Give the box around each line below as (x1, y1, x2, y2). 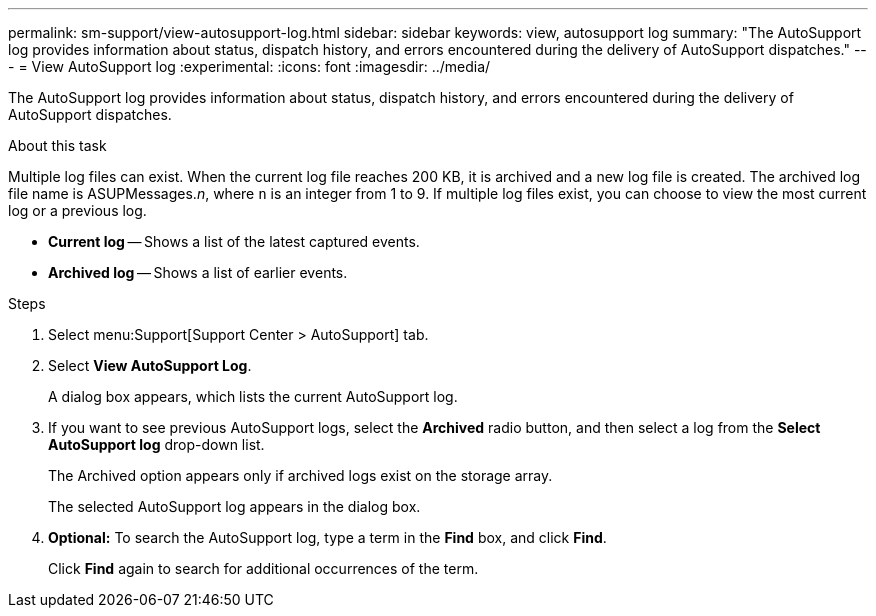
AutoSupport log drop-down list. (48, 436, 265, 453)
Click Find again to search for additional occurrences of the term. (48, 560, 479, 577)
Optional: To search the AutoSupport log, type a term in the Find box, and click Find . (48, 529, 607, 546)
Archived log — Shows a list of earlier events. (48, 264, 348, 281)
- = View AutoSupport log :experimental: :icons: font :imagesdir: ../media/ (8, 58, 491, 75)
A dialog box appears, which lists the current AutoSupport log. (48, 388, 458, 405)
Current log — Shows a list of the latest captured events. (48, 233, 420, 250)
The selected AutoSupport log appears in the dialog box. (48, 498, 421, 515)
